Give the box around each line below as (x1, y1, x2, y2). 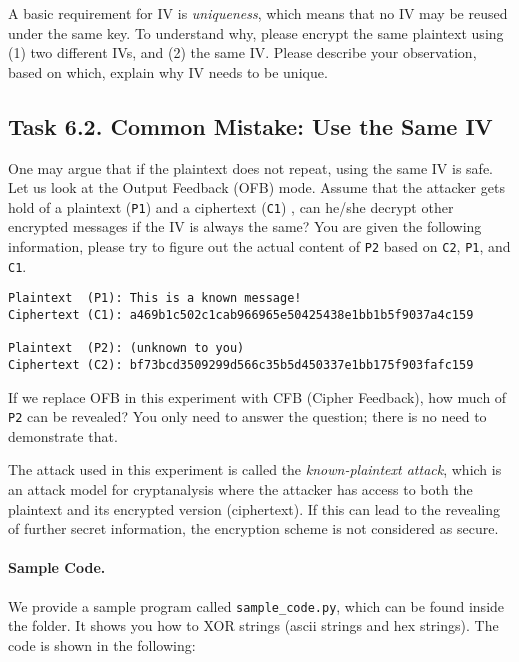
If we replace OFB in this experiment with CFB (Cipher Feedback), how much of (8, 386, 507, 407)
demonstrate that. (8, 425, 118, 446)
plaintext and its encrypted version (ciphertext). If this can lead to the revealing (8, 498, 500, 519)
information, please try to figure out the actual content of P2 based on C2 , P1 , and (8, 236, 511, 257)
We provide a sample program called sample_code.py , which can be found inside (8, 595, 505, 616)
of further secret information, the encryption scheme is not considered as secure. (8, 518, 499, 539)
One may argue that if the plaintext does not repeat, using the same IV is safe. (8, 157, 493, 178)
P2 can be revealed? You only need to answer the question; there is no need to (8, 406, 487, 427)
